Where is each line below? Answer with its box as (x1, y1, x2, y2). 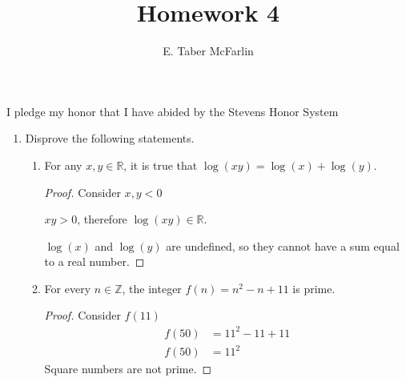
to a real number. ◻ (44, 253, 145, 270)
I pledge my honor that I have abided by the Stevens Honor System (6, 103, 339, 119)
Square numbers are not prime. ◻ (44, 360, 212, 377)
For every (44, 279, 91, 296)
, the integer (122, 279, 182, 296)
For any (44, 156, 82, 173)
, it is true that (123, 156, 198, 173)
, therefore (77, 211, 127, 227)
